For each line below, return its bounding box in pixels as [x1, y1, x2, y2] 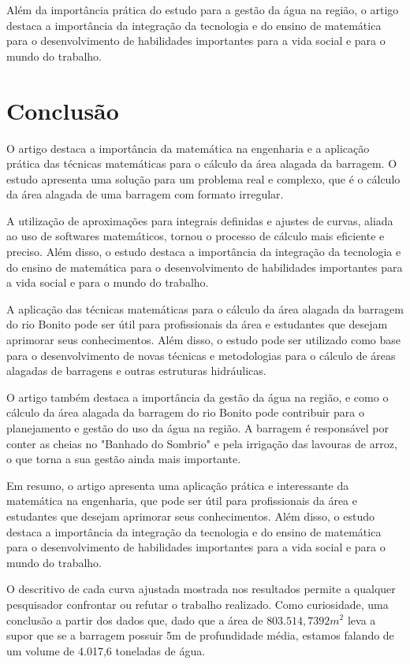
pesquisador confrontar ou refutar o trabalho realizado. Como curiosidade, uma [6, 595, 389, 612]
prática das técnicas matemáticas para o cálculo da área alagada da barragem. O [6, 155, 397, 172]
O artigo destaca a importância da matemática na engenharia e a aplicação [6, 139, 370, 156]
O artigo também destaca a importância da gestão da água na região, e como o [6, 388, 389, 405]
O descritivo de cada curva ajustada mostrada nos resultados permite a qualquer [6, 581, 396, 597]
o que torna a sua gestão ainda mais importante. [6, 451, 241, 467]
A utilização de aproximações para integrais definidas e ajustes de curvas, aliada [6, 212, 393, 228]
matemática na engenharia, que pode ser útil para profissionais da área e [6, 492, 358, 509]
